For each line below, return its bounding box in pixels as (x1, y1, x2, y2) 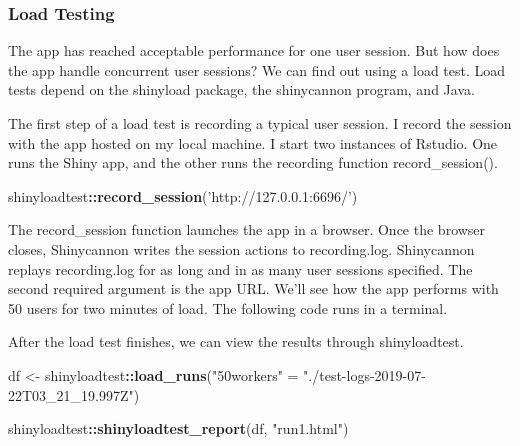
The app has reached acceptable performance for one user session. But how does (8, 40, 500, 61)
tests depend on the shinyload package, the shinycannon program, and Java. (8, 79, 475, 100)
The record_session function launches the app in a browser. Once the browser (8, 219, 486, 240)
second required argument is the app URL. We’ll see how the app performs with (8, 278, 499, 299)
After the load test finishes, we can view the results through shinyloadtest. (8, 331, 464, 352)
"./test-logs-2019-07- (303, 364, 426, 385)
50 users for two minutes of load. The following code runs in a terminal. (8, 297, 448, 318)
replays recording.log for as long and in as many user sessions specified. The (8, 258, 473, 279)
